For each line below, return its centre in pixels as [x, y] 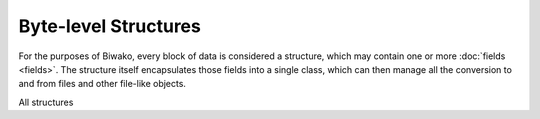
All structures [46, 102]
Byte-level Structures [110, 26]
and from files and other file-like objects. [102, 84]
